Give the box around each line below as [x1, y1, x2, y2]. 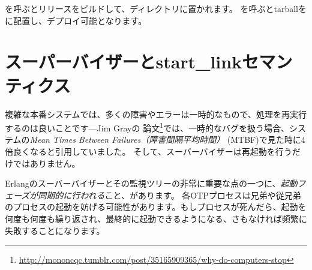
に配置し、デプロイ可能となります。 [5, 14, 147, 26]
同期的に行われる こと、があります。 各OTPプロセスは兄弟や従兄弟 [38, 188, 301, 201]
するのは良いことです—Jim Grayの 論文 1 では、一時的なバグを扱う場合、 [5, 120, 289, 134]
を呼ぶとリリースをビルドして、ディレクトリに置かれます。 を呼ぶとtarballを [5, 2, 307, 14]
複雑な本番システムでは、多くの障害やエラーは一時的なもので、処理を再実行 [5, 107, 307, 120]
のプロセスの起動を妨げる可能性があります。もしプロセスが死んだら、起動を [5, 200, 307, 213]
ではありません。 [13, 157, 80, 169]
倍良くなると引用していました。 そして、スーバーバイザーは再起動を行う [5, 145, 292, 157]
